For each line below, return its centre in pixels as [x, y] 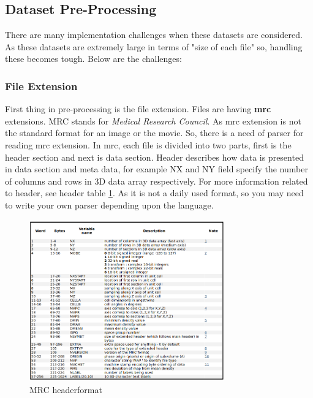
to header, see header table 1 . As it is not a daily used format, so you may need [154, 193]
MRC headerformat [66, 389]
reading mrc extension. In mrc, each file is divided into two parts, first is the [148, 144]
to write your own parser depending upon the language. [109, 205]
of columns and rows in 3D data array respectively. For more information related [156, 181]
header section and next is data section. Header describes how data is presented [154, 157]
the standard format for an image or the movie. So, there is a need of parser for [154, 133]
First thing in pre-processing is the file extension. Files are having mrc [138, 109]
